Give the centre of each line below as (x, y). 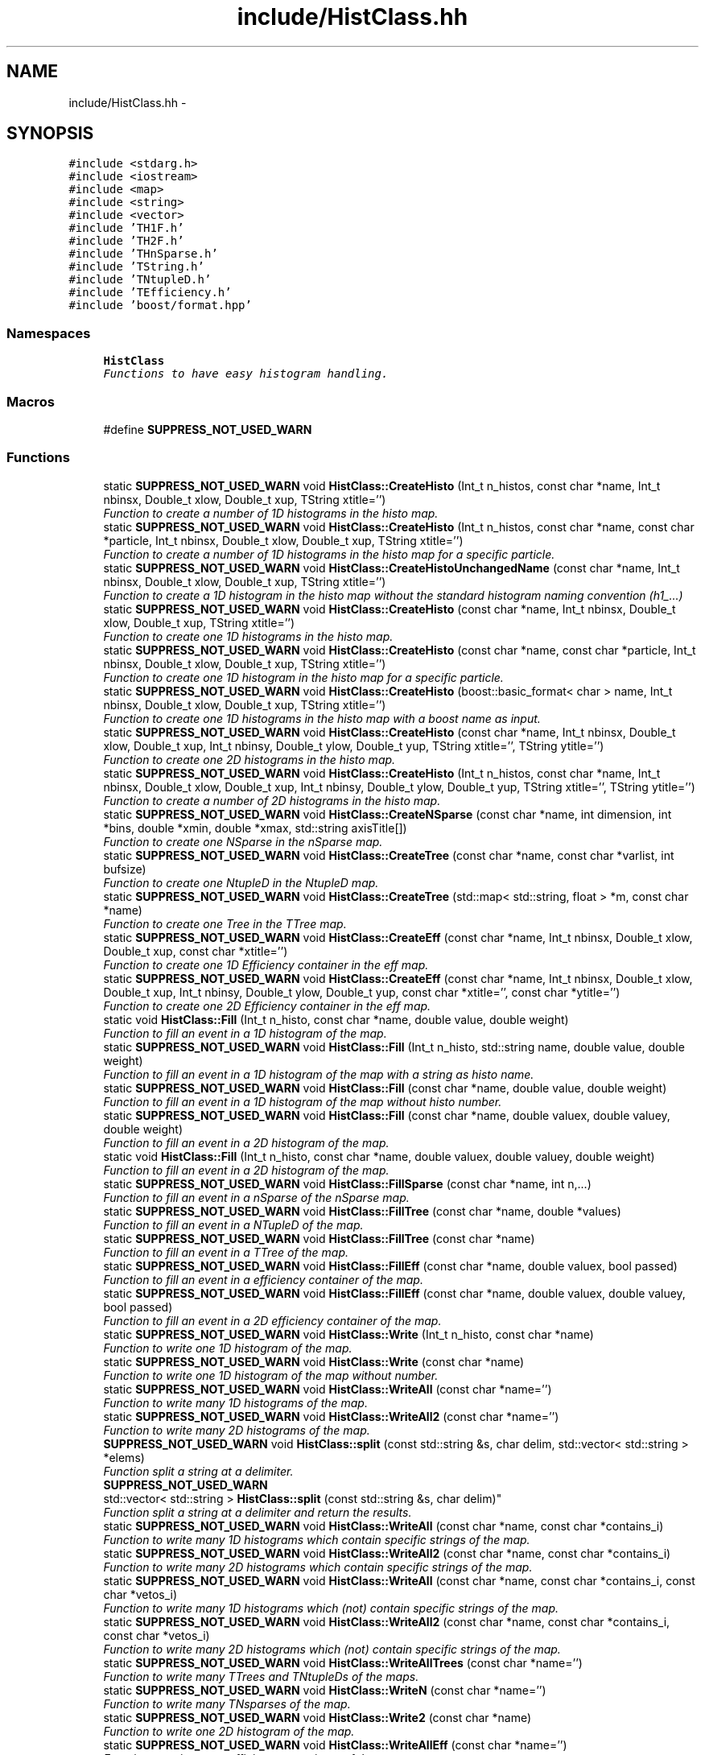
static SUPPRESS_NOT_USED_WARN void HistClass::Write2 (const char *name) (317, 1717)
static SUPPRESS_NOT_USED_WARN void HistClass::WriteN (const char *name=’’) (325, 1690)
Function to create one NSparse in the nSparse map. (243, 841)
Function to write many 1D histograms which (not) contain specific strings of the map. (331, 1608)
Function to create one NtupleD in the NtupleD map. (241, 882)
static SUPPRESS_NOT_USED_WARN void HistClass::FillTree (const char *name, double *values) (362, 1211)
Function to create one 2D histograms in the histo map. (249, 759)
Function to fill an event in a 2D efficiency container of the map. (272, 1320)
